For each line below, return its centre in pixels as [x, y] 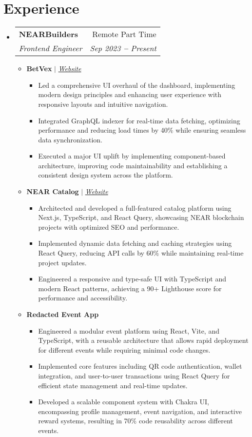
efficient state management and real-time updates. [113, 385]
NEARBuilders [48, 34]
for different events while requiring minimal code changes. [124, 349]
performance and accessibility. [83, 298]
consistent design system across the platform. [106, 175]
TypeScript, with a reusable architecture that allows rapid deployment [143, 340]
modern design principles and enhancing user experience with [130, 94]
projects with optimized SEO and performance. [109, 227]
